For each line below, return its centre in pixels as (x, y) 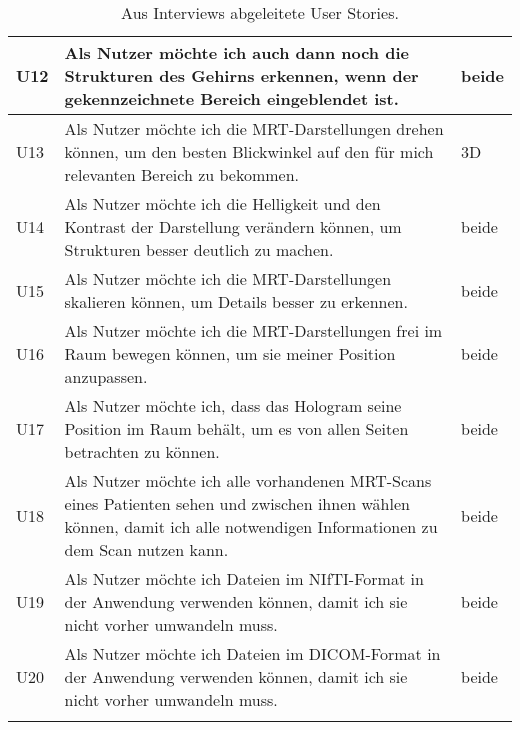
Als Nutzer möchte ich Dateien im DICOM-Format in (252, 653)
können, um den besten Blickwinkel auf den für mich (249, 151)
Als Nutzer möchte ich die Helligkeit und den (222, 203)
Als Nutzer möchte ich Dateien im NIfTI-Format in (244, 578)
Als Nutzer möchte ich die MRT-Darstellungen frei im (253, 330)
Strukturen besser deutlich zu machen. (199, 249)
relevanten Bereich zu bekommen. (182, 174)
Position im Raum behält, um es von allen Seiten (236, 428)
